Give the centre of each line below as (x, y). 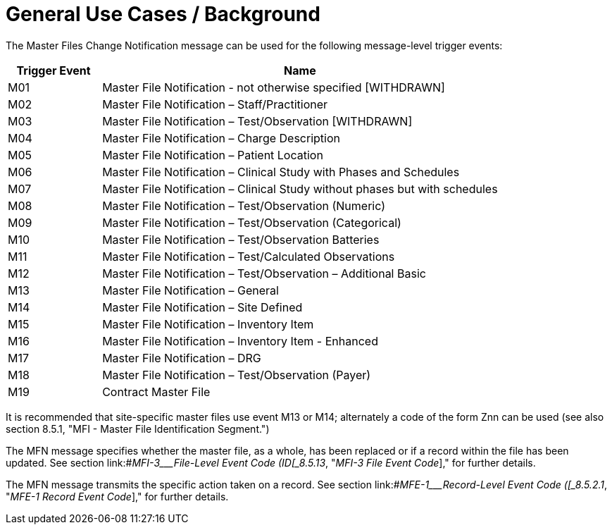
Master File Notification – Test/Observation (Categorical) (252, 222)
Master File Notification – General (191, 290)
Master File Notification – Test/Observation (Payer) (237, 375)
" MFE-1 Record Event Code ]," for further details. (117, 496)
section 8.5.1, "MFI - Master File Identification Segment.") (138, 429)
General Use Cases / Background (163, 14)
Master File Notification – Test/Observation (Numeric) (244, 205)
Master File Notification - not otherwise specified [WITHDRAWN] (274, 87)
